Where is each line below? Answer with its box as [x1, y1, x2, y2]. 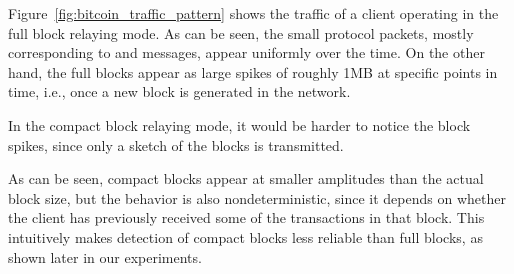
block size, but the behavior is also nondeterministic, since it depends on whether [8, 187, 506, 208]
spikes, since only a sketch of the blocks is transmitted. [8, 134, 344, 155]
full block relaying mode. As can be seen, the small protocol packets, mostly [8, 22, 474, 43]
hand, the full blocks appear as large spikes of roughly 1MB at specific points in [8, 61, 498, 82]
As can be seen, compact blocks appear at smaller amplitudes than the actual [8, 168, 484, 189]
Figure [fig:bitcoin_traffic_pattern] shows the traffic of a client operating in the [8, 3, 499, 23]
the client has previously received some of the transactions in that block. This [8, 207, 485, 228]
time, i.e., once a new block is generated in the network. [8, 81, 351, 102]
